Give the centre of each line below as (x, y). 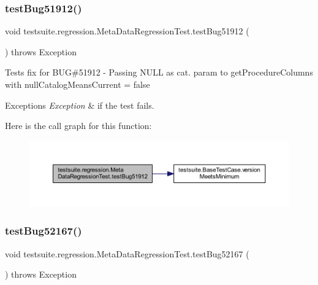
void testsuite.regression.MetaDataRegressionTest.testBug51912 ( (127, 31)
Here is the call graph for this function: (78, 126)
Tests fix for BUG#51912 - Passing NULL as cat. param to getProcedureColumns (159, 72)
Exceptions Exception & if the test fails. (80, 105)
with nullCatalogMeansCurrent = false (78, 84)
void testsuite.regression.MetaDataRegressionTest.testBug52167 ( (127, 253)
